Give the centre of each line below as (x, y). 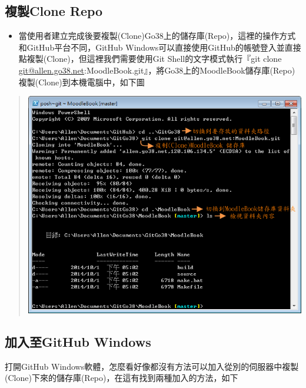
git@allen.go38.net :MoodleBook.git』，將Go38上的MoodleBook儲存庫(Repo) (157, 70)
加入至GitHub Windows (78, 342)
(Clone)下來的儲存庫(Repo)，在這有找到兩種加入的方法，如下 (122, 378)
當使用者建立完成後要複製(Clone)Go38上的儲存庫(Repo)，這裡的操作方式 (157, 36)
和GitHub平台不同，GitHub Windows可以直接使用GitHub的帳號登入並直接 (160, 47)
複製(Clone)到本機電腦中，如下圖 (82, 82)
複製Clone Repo (54, 11)
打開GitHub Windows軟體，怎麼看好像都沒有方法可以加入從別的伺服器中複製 (152, 366)
